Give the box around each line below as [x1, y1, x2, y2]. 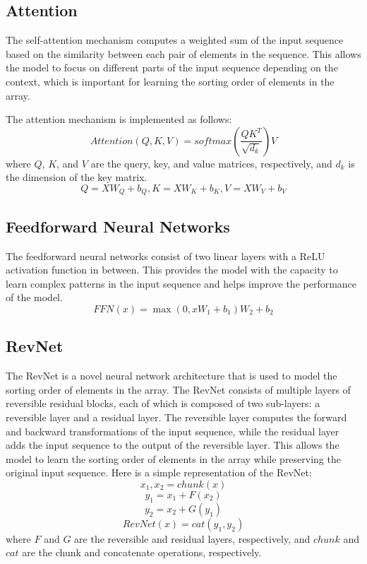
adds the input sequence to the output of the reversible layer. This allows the [6, 437, 339, 452]
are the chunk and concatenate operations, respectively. [22, 545, 262, 560]
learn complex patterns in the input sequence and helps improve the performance [6, 276, 357, 290]
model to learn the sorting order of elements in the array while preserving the [6, 451, 341, 466]
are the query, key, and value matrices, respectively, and [90, 155, 332, 170]
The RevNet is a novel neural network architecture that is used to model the [6, 368, 337, 383]
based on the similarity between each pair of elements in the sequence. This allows [6, 46, 361, 61]
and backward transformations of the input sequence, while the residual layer [6, 423, 339, 438]
